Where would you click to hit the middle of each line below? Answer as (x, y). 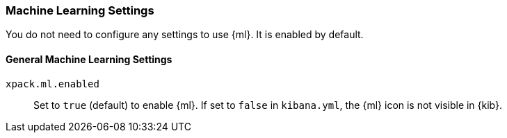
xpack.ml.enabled (53, 84)
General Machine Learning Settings (89, 59)
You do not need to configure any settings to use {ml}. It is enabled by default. (185, 35)
